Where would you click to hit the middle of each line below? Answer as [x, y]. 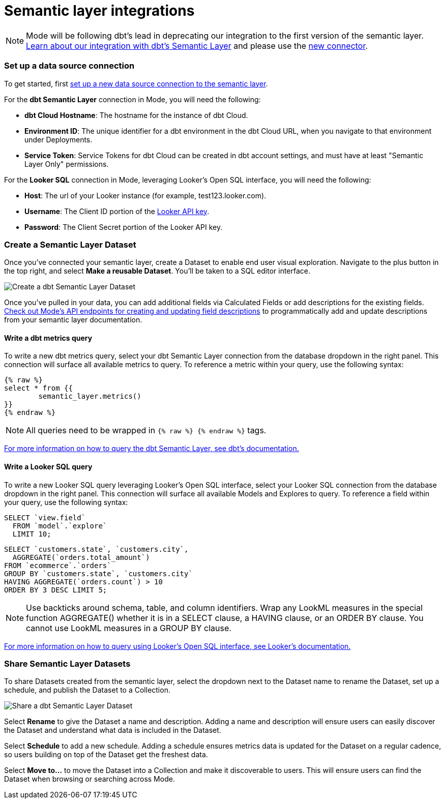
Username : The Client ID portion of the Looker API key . [117, 211]
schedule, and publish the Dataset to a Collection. [87, 690]
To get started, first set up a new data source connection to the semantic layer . [136, 83]
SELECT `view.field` [45, 517]
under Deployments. [58, 139]
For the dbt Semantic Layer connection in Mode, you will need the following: [132, 99]
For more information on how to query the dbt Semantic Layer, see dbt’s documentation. [152, 449]
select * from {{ [38, 388]
